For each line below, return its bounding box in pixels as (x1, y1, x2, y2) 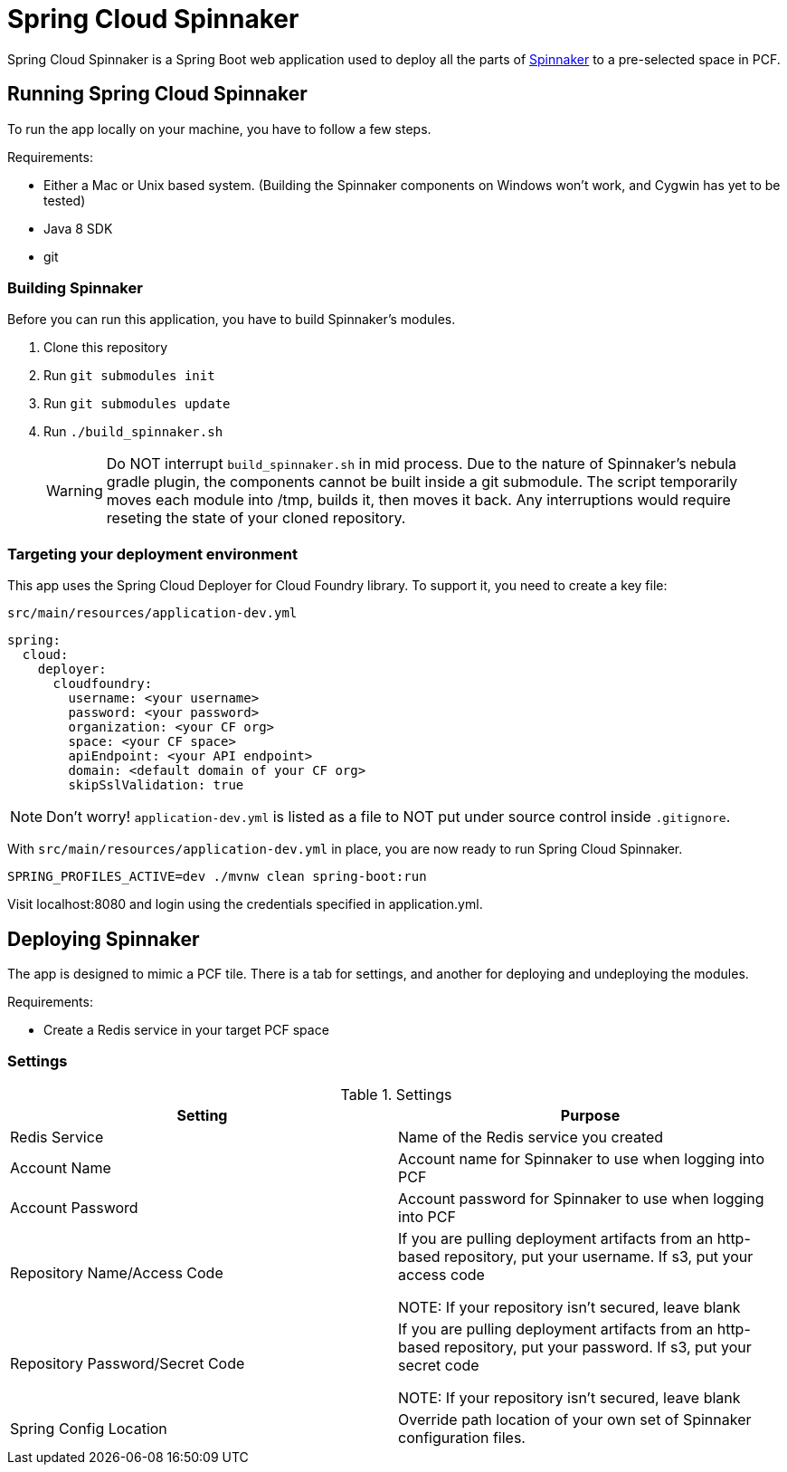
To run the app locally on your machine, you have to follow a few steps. (7, 120, 431, 137)
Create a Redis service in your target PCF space (43, 1021, 329, 1037)
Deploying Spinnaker (7, 927, 200, 951)
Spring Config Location (10, 1419, 167, 1438)
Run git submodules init (43, 368, 215, 384)
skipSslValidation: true (68, 778, 244, 793)
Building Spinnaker (7, 278, 143, 297)
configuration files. (398, 1428, 526, 1447)
